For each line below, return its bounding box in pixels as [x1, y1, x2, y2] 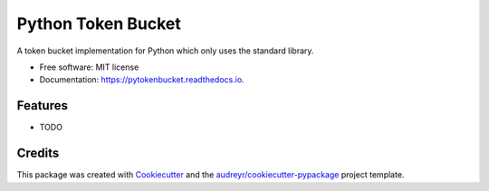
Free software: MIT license [39, 62, 139, 72]
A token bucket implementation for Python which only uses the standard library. [16, 45, 314, 56]
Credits [16, 146, 60, 161]
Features [16, 98, 68, 113]
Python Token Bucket [16, 14, 181, 33]
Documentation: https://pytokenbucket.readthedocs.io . [39, 74, 244, 85]
